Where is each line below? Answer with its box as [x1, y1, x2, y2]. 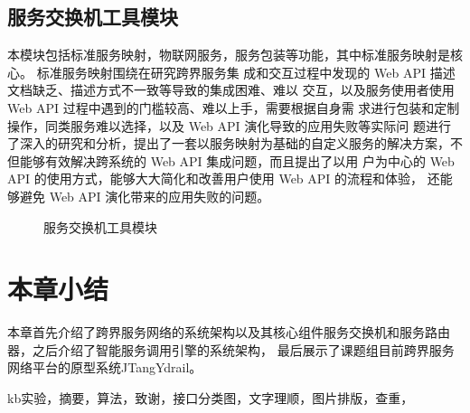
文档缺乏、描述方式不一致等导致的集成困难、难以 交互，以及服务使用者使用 [7, 80, 455, 99]
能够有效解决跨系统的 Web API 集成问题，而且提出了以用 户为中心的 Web [19, 151, 455, 170]
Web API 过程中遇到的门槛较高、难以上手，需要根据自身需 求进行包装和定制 [7, 98, 460, 117]
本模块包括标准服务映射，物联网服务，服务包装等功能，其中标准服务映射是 [7, 45, 450, 64]
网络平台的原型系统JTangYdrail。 [7, 358, 202, 377]
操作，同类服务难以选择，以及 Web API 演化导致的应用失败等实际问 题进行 [7, 116, 451, 135]
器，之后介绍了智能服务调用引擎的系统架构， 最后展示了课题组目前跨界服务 [7, 340, 455, 359]
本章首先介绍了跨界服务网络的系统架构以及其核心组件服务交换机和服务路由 [7, 323, 450, 342]
